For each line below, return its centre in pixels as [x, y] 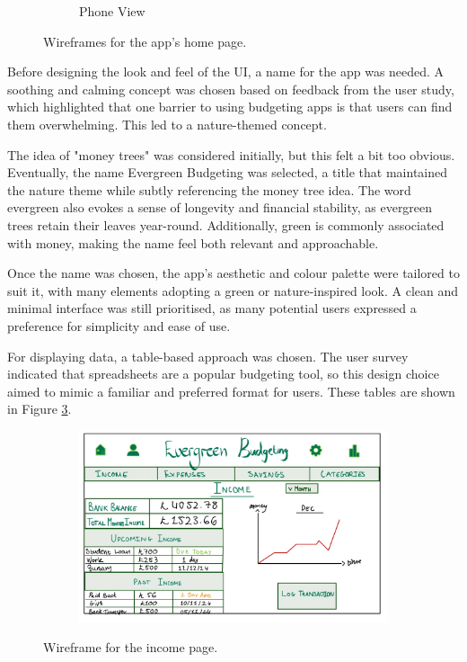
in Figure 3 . [40, 409]
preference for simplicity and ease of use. [119, 325]
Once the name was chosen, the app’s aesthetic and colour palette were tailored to [233, 273]
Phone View [112, 11]
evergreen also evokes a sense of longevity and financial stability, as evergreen [220, 207]
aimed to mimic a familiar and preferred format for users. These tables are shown [231, 391]
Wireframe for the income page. [131, 647]
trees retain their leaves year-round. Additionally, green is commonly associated [226, 224]
